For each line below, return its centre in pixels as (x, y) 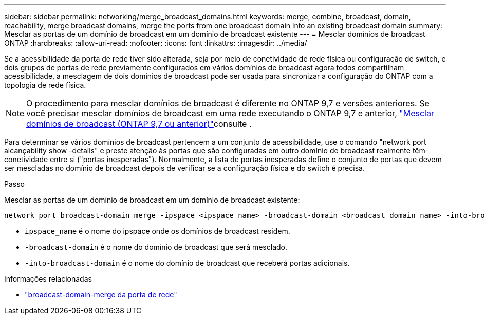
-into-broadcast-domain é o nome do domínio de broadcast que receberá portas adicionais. (187, 263)
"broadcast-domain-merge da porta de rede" (101, 295)
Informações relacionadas (48, 279)
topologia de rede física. (45, 85)
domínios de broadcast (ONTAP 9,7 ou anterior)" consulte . (139, 124)
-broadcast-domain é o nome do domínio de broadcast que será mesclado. (156, 247)
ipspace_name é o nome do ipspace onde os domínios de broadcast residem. (157, 231)
